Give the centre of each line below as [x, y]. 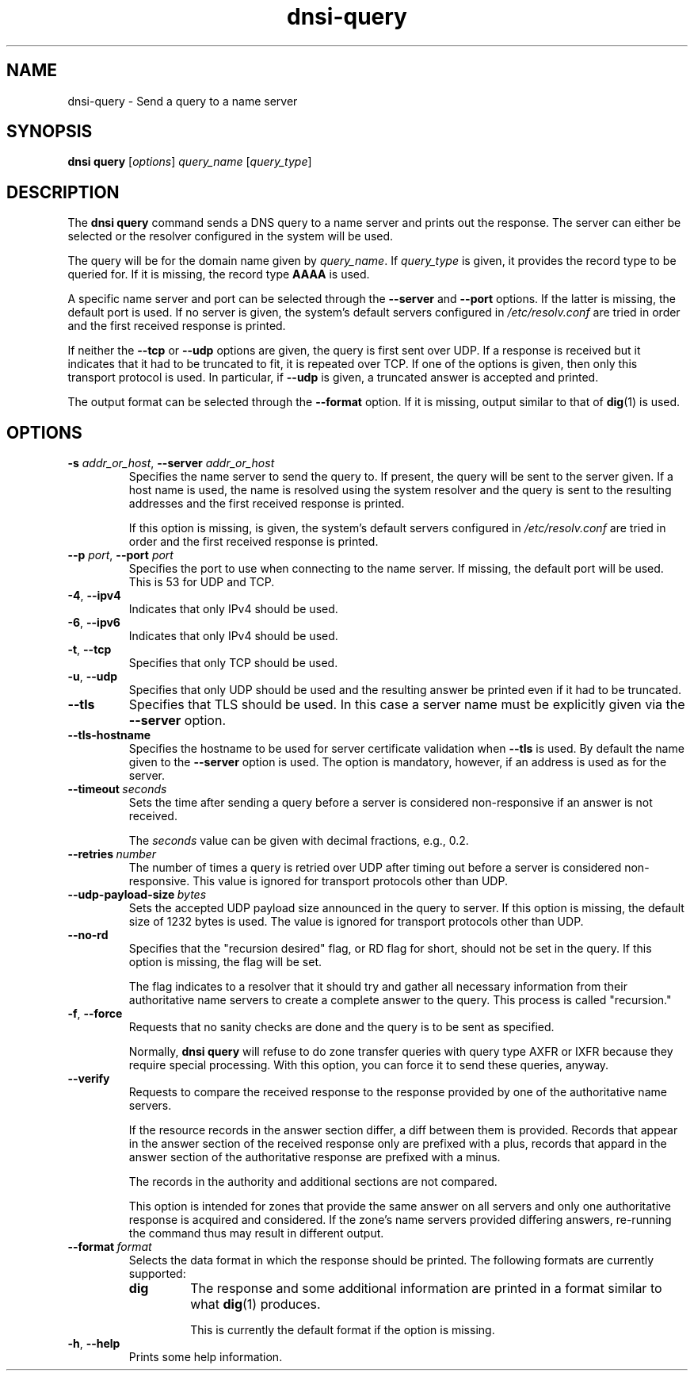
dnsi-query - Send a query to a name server [183, 101]
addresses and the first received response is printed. [267, 504]
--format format [110, 1247]
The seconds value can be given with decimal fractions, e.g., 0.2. [299, 841]
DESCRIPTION [63, 192]
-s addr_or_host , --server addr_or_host [171, 463]
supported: [157, 1274]
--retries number [112, 854]
